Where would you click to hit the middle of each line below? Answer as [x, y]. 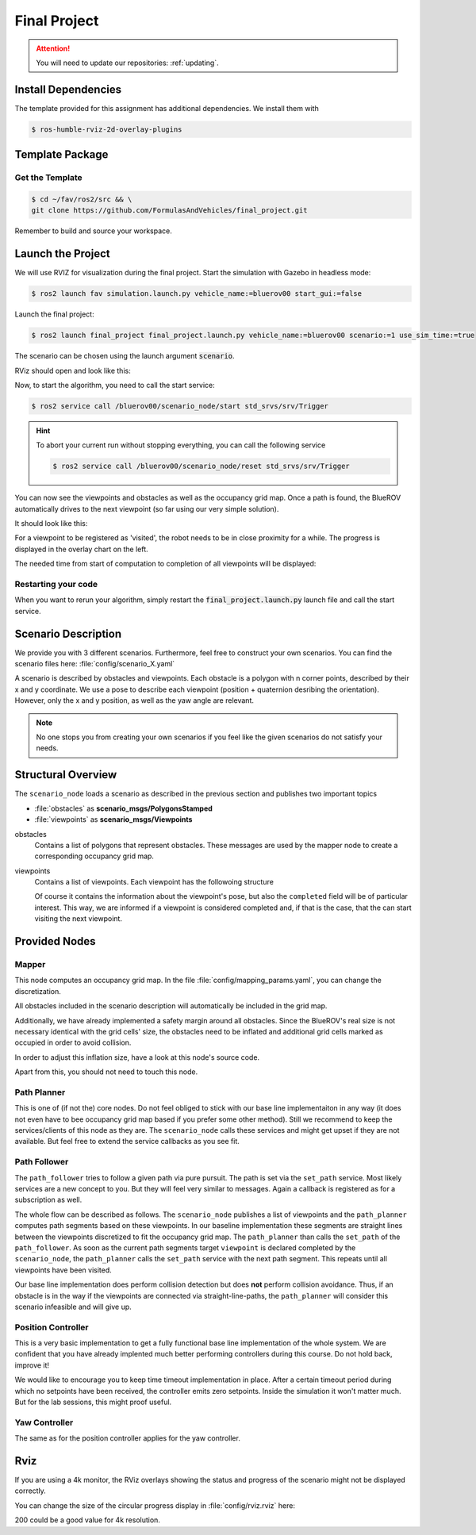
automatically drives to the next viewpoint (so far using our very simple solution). [147, 508]
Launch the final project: [54, 314]
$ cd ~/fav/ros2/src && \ [82, 199]
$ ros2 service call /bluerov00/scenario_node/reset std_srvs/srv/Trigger [202, 466]
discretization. [38, 991]
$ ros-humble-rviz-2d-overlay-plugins [107, 129]
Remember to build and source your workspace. [93, 231]
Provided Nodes [55, 941]
